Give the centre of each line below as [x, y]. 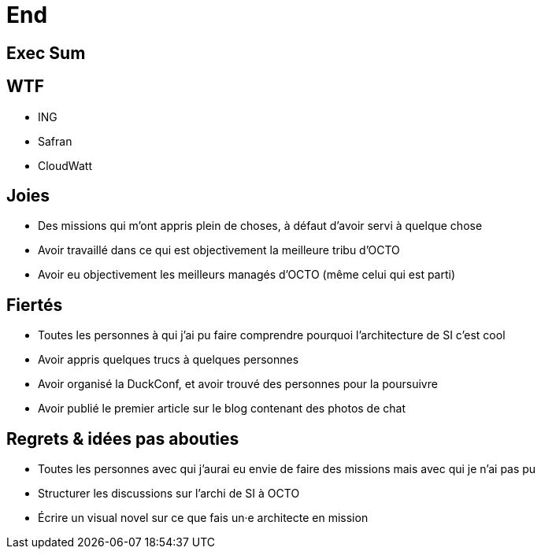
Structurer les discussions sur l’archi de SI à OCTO [169, 494]
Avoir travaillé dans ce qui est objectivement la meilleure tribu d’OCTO [219, 250]
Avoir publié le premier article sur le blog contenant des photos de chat [222, 409]
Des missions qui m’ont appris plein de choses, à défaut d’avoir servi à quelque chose [260, 226]
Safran [55, 141]
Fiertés [35, 305]
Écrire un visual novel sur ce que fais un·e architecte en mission [203, 518]
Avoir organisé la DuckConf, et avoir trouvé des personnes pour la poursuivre [238, 384]
